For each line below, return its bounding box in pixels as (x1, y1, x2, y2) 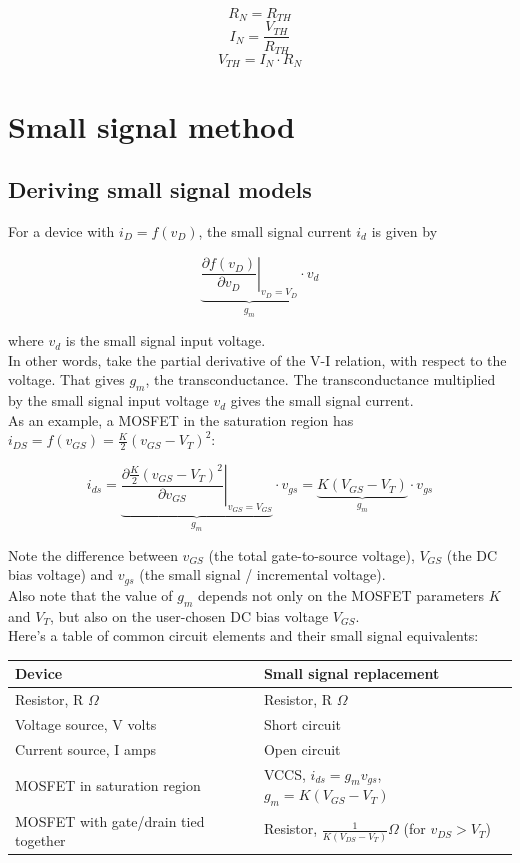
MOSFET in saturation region (15, 774, 201, 795)
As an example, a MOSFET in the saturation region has (8, 409, 354, 430)
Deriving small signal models (8, 174, 312, 205)
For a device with (8, 221, 115, 241)
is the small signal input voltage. (65, 330, 266, 351)
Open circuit (263, 738, 341, 759)
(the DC (446, 544, 498, 565)
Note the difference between (8, 544, 178, 565)
